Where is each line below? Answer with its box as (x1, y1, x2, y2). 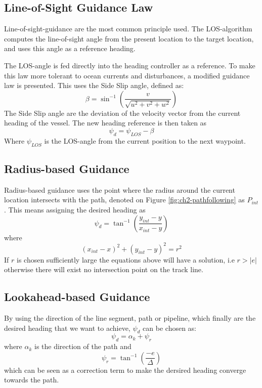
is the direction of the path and (34, 341, 132, 352)
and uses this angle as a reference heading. (4, 43, 136, 54)
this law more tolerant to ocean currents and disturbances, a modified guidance (4, 70, 250, 80)
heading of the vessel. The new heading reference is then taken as (4, 117, 207, 128)
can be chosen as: (143, 322, 197, 333)
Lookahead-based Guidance (4, 289, 150, 305)
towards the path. (4, 374, 59, 385)
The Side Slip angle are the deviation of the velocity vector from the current (4, 107, 241, 118)
